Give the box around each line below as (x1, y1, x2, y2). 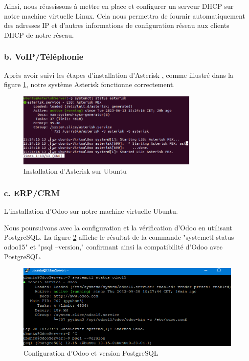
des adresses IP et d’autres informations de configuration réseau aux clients (4, 20, 229, 30)
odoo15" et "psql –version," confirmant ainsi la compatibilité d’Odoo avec (4, 241, 223, 251)
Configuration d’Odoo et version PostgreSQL (23, 347, 158, 358)
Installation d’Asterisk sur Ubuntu (23, 166, 127, 176)
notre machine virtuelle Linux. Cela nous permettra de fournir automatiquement (4, 10, 245, 21)
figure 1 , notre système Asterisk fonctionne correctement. (4, 79, 175, 90)
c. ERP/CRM (4, 186, 60, 199)
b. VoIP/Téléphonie (4, 50, 84, 63)
